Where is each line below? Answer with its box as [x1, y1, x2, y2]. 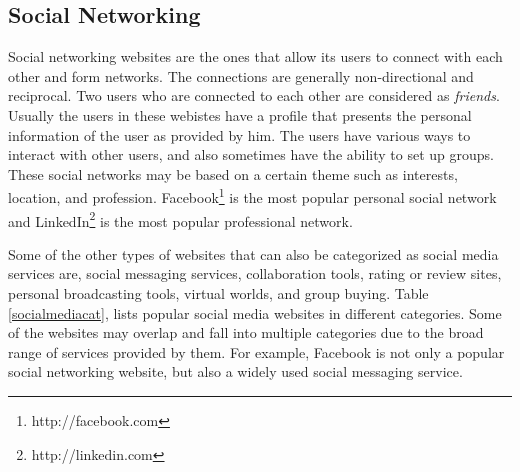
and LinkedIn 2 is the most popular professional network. [8, 207, 353, 231]
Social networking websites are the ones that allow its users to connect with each [8, 46, 503, 67]
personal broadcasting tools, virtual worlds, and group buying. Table [8, 283, 429, 304]
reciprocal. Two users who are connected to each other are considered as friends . [8, 85, 500, 106]
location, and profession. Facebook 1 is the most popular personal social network [8, 184, 497, 208]
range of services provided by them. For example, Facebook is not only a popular [8, 341, 505, 362]
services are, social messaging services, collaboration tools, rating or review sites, [8, 263, 502, 284]
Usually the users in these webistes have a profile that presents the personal [8, 104, 472, 125]
